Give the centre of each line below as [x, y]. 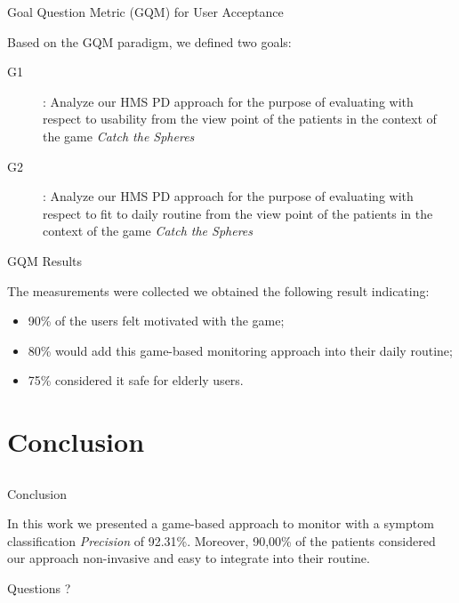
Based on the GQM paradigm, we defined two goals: [149, 41]
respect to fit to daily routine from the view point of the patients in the [238, 213]
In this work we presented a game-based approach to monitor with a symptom [221, 523]
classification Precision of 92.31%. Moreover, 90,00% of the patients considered [221, 540]
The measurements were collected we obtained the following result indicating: [218, 290]
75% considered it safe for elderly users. [136, 380]
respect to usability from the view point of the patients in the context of [240, 119]
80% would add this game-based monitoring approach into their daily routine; [240, 350]
